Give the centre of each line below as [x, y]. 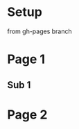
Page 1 [26, 59]
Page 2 [27, 114]
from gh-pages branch [40, 31]
